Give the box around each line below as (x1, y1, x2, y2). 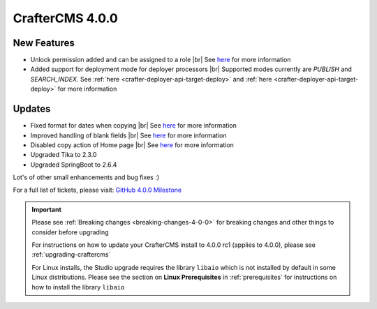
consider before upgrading (31, 227, 109, 236)
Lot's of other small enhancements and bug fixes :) (13, 173, 160, 181)
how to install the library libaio (31, 282, 125, 291)
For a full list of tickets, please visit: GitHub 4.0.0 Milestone (13, 186, 182, 195)
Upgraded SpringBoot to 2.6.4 (30, 160, 117, 169)
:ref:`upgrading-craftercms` (31, 250, 111, 259)
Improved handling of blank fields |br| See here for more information (30, 131, 227, 140)
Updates (13, 103, 51, 115)
